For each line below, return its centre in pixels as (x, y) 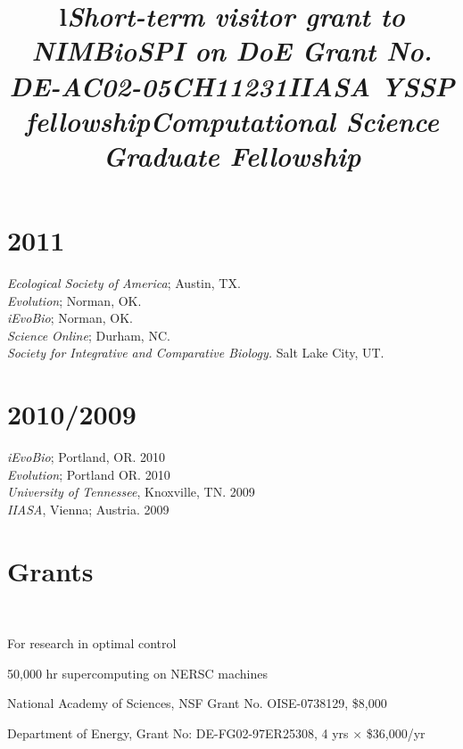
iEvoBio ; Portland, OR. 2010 (87, 457)
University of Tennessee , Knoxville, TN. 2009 (131, 492)
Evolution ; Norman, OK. (74, 300)
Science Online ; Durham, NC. (89, 335)
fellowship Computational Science (232, 120)
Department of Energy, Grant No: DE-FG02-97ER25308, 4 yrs (178, 733)
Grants (50, 570)
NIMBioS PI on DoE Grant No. (232, 51)
